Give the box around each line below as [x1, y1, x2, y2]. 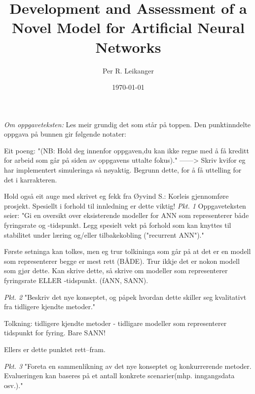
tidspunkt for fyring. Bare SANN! [4, 327, 106, 338]
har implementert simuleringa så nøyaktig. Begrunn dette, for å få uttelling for [4, 165, 242, 175]
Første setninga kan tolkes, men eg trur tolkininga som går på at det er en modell [4, 246, 251, 256]
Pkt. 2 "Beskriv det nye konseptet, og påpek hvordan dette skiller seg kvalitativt [4, 291, 247, 302]
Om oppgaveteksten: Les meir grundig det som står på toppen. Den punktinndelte [4, 119, 251, 129]
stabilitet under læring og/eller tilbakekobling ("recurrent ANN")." [4, 229, 204, 240]
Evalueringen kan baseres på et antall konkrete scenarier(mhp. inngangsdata [4, 370, 235, 381]
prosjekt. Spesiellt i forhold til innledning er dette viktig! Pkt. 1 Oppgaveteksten [4, 200, 246, 211]
